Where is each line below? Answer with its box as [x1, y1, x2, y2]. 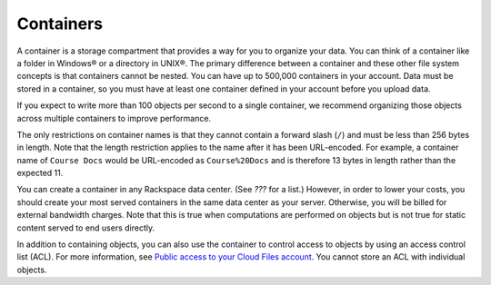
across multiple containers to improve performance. [16, 113, 212, 123]
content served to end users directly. [16, 222, 155, 233]
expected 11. [16, 168, 64, 179]
